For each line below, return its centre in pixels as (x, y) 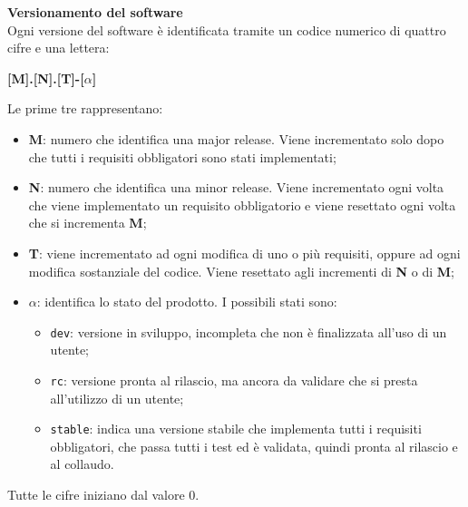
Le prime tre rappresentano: (85, 108)
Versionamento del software (95, 12)
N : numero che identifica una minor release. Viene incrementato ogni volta (236, 187)
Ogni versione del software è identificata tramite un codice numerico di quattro (227, 29)
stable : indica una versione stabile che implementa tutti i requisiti (236, 429)
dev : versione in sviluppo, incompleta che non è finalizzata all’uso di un (249, 331)
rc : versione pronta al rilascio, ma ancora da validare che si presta (234, 380)
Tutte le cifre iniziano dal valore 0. (103, 495)
